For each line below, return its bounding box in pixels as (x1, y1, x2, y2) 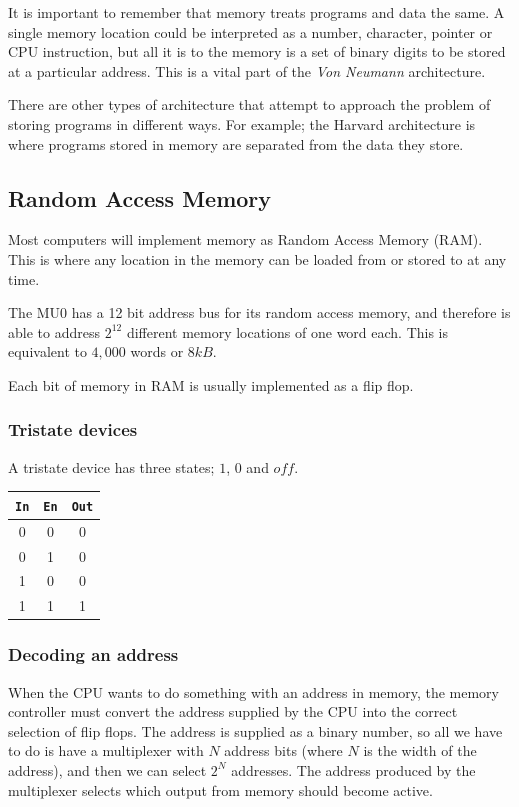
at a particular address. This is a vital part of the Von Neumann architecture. (8, 60, 486, 81)
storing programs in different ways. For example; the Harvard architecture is (8, 113, 476, 134)
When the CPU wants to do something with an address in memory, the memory (8, 681, 499, 702)
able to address (8, 321, 100, 342)
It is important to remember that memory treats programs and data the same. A (8, 2, 505, 22)
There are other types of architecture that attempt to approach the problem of (8, 94, 491, 115)
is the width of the (363, 740, 477, 761)
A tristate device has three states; (8, 456, 215, 477)
